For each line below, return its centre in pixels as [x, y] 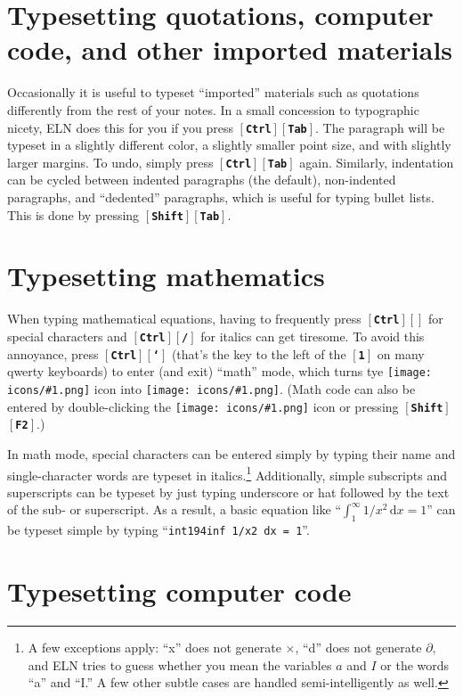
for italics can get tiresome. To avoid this [313, 336]
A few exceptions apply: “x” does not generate [154, 647]
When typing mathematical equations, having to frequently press [184, 319]
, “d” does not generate [358, 647]
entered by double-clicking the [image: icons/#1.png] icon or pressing [203, 406]
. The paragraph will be [380, 127]
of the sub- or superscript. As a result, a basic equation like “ [175, 509]
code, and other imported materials [230, 49]
